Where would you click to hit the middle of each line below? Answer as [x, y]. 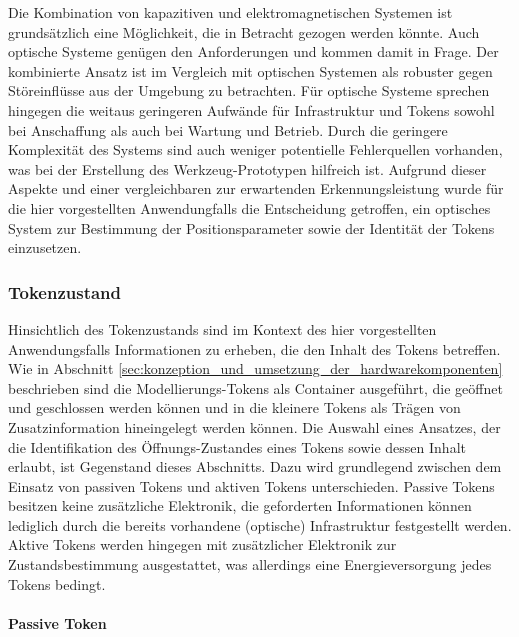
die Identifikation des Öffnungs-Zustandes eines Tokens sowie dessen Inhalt [237, 446]
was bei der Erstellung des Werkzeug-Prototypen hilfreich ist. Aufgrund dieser [247, 168]
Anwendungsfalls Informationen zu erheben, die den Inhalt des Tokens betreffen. [254, 348]
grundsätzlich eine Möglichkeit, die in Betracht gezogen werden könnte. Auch [244, 31]
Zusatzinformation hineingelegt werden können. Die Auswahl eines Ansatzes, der [254, 426]
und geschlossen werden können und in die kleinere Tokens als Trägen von [234, 407]
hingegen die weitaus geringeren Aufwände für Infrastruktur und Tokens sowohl [251, 109]
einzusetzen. [45, 247]
